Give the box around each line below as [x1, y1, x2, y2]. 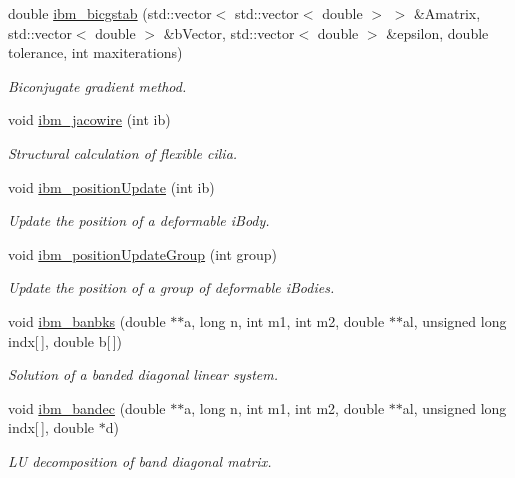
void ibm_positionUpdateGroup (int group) [8, 243, 278, 264]
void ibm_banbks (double [8, 310, 166, 331]
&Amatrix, [413, 3, 481, 23]
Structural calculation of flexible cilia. [8, 142, 238, 163]
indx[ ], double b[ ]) [8, 330, 122, 351]
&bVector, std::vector [163, 22, 295, 43]
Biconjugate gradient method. [8, 75, 187, 96]
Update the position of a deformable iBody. [8, 210, 270, 231]
